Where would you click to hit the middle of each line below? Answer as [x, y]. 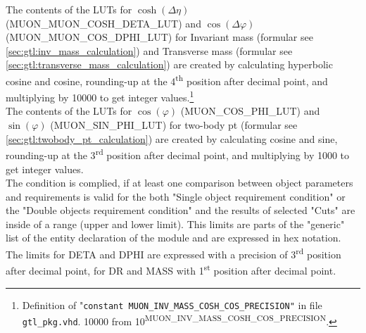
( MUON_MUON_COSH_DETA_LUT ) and [103, 23]
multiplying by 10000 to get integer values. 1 [100, 96]
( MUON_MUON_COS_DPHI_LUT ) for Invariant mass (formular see [159, 37]
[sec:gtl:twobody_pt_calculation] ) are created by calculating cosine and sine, [172, 138]
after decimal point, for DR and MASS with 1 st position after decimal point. [171, 269]
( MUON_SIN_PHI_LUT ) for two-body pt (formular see [174, 125]
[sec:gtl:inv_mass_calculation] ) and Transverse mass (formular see [149, 50]
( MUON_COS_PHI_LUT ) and [250, 111]
